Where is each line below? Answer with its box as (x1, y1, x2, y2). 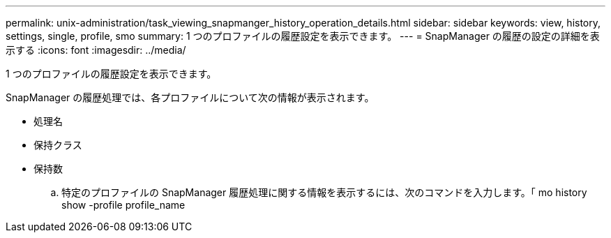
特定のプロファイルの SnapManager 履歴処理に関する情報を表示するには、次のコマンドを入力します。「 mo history (61, 186, 587, 198)
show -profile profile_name (61, 199, 186, 211)
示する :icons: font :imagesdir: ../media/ (6, 44, 186, 56)
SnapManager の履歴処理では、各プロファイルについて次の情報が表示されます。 (6, 91, 375, 103)
